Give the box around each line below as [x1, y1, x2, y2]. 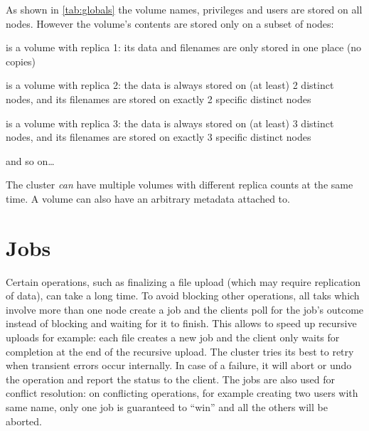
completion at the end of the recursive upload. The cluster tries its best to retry [6, 344, 354, 358]
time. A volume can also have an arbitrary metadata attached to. [6, 191, 290, 206]
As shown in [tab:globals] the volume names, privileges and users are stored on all [6, 2, 363, 16]
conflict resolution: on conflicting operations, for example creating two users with [6, 385, 358, 400]
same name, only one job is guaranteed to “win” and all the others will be [6, 400, 328, 414]
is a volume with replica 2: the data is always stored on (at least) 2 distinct [6, 78, 334, 92]
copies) [6, 53, 36, 68]
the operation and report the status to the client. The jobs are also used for [6, 371, 335, 386]
